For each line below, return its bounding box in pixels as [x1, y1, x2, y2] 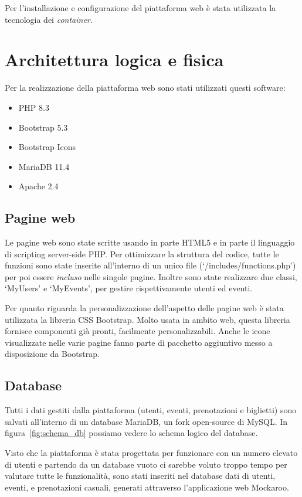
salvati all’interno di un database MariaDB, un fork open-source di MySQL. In [5, 415, 288, 427]
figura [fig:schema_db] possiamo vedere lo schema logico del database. [5, 427, 258, 439]
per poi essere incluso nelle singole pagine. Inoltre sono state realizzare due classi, [5, 270, 297, 282]
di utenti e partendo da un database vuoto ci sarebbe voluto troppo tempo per [5, 458, 287, 470]
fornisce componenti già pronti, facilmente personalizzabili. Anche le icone [5, 325, 270, 337]
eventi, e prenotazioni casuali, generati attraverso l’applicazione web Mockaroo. [5, 481, 289, 493]
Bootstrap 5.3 [18, 121, 68, 133]
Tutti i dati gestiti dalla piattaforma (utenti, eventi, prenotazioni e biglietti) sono [5, 404, 297, 416]
